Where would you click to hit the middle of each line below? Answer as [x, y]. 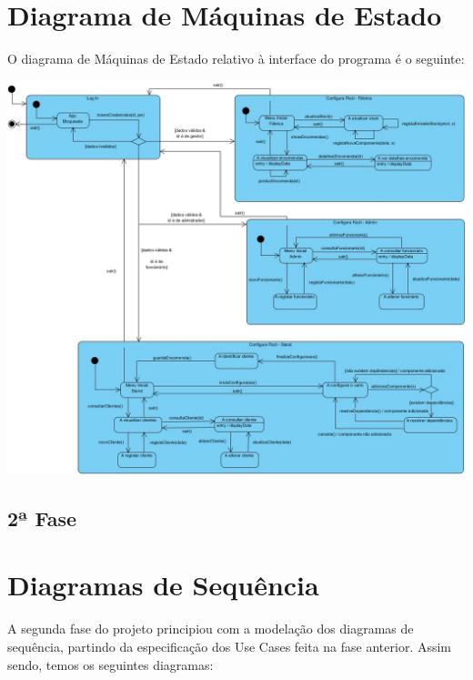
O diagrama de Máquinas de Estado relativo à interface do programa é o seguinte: [236, 59]
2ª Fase [42, 518]
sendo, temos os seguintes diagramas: [111, 664]
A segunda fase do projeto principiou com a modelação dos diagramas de [211, 629]
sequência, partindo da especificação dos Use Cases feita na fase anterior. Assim [230, 646]
